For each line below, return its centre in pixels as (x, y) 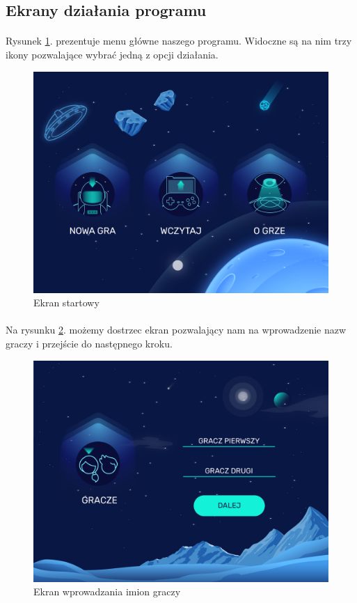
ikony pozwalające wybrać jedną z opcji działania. (112, 54)
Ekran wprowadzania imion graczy (107, 592)
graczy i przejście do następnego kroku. (89, 343)
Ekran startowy (66, 303)
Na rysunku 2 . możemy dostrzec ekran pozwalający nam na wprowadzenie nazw (176, 330)
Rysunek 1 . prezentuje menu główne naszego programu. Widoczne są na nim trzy (179, 41)
